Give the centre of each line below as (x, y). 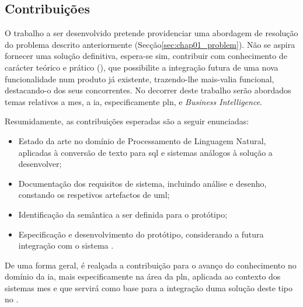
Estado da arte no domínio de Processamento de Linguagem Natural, (142, 140)
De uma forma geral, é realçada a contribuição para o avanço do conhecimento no (151, 265)
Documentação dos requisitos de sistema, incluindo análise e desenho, (142, 183)
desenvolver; (40, 164)
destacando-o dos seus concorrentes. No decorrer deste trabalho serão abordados (148, 90)
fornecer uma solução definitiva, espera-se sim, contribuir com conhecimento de (146, 56)
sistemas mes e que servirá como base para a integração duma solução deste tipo (149, 287)
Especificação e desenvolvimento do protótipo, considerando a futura (141, 234)
